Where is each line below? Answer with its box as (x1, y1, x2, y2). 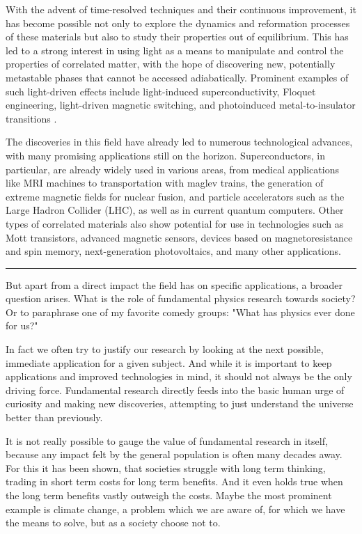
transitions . (6, 111, 57, 125)
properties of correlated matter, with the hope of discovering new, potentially (6, 56, 336, 71)
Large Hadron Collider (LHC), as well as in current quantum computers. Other (6, 203, 344, 217)
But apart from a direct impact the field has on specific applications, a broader (6, 277, 343, 292)
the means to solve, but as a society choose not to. (6, 515, 221, 530)
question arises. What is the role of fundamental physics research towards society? (6, 291, 356, 306)
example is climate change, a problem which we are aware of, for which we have (6, 501, 345, 516)
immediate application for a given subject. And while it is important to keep (6, 355, 332, 370)
